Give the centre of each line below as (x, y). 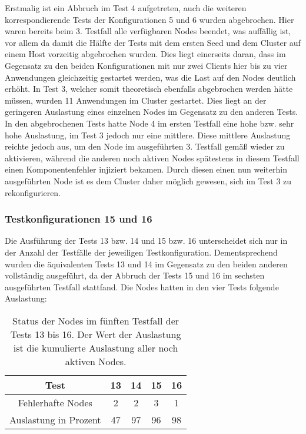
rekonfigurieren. (33, 192)
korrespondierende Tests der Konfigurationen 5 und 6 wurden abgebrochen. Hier (149, 19)
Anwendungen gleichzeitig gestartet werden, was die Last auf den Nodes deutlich (150, 77)
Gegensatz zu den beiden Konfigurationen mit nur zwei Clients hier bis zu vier (146, 65)
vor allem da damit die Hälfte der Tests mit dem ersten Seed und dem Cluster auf (153, 42)
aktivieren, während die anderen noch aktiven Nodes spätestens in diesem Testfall (152, 158)
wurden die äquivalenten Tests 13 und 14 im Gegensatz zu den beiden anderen (146, 264)
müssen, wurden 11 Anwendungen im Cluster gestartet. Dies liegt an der (136, 100)
